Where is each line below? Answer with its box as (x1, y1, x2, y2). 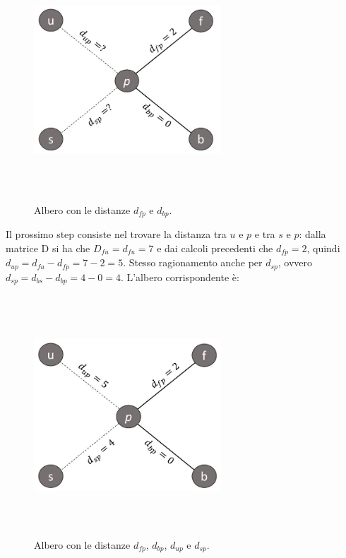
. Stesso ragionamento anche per (123, 255, 263, 270)
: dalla (299, 227, 326, 242)
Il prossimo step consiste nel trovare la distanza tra (6, 227, 227, 242)
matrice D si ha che (6, 240, 90, 255)
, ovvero (278, 255, 313, 270)
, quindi (306, 240, 340, 255)
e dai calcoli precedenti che (157, 240, 273, 255)
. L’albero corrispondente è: (120, 269, 239, 284)
